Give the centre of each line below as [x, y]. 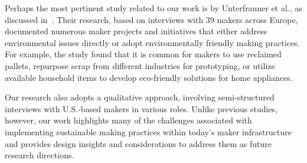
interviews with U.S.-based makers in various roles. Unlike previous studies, [141, 108]
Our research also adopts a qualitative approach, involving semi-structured [140, 97]
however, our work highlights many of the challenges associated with [128, 120]
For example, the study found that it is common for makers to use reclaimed [143, 54]
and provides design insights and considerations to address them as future [138, 143]
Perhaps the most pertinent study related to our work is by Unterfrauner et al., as [153, 8]
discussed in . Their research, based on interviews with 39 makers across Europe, [151, 19]
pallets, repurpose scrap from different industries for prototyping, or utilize [140, 65]
